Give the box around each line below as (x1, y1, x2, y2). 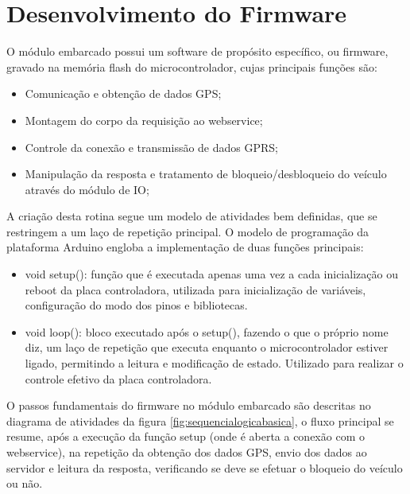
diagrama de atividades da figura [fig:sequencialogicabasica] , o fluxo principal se (6, 412, 394, 429)
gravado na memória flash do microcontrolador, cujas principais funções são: (6, 58, 377, 75)
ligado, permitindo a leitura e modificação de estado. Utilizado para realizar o (25, 355, 404, 371)
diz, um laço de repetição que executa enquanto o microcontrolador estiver (25, 339, 389, 356)
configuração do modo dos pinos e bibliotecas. (25, 297, 248, 313)
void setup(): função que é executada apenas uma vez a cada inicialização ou (25, 266, 398, 282)
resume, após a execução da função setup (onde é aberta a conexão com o (6, 428, 365, 445)
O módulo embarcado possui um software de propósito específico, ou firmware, (6, 43, 389, 60)
